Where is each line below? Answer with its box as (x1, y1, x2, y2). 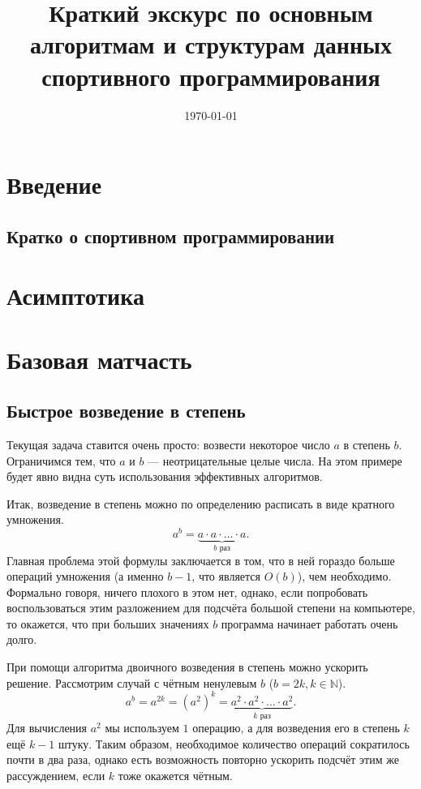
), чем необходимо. (297, 568, 392, 585)
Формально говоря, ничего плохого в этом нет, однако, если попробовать (6, 583, 368, 600)
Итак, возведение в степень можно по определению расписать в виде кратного (6, 495, 395, 512)
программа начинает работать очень (221, 615, 398, 632)
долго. (6, 631, 37, 648)
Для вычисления (6, 719, 88, 736)
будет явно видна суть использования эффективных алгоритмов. (6, 468, 323, 485)
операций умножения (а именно (6, 568, 164, 585)
